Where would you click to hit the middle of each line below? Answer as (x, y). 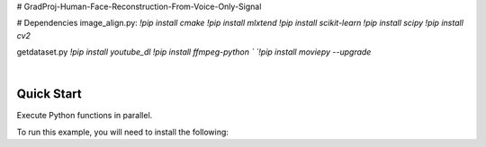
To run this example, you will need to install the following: (123, 132)
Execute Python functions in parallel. (85, 116)
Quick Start (49, 94)
